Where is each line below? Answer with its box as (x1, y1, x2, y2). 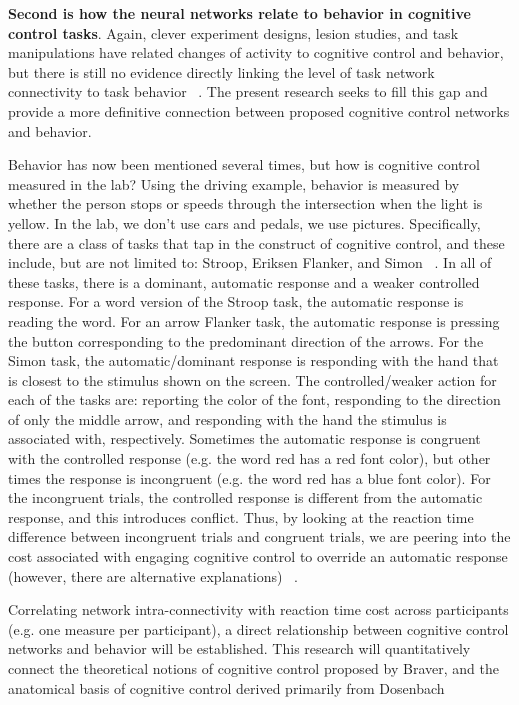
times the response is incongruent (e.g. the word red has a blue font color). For (8, 467, 491, 488)
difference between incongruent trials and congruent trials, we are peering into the (8, 526, 511, 547)
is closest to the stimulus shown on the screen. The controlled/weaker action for (8, 369, 497, 390)
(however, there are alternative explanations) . (8, 565, 298, 586)
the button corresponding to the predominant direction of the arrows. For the (8, 330, 484, 351)
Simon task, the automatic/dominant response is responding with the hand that (8, 350, 499, 371)
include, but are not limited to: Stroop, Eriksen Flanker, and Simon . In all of (8, 252, 492, 273)
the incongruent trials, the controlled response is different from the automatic (8, 487, 483, 508)
